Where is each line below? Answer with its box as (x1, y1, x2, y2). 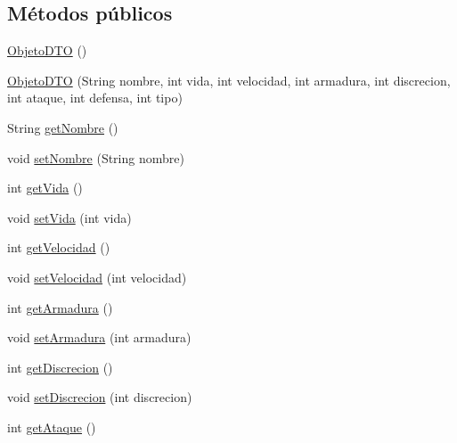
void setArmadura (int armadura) (7, 328, 192, 347)
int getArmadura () (7, 298, 113, 316)
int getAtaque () (7, 417, 96, 436)
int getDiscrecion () (7, 357, 113, 376)
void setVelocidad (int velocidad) (7, 267, 187, 286)
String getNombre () (7, 118, 118, 136)
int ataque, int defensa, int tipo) (7, 88, 183, 107)
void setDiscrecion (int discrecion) (7, 388, 192, 406)
